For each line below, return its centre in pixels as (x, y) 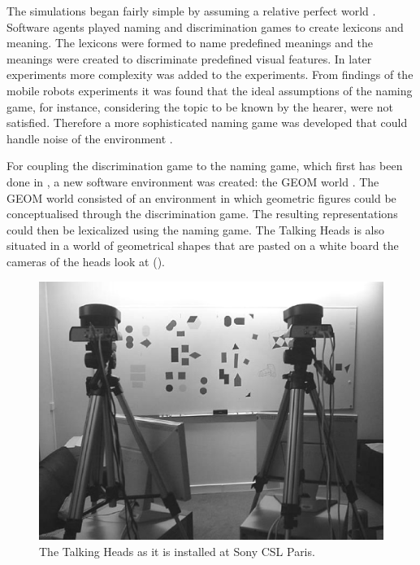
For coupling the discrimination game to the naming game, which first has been (205, 166)
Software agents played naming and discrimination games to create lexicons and (205, 26)
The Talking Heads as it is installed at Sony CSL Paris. (177, 551)
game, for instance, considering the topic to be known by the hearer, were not (200, 106)
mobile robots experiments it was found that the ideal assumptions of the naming (210, 90)
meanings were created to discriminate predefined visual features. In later (189, 58)
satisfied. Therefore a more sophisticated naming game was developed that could (207, 123)
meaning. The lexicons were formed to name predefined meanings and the (190, 43)
